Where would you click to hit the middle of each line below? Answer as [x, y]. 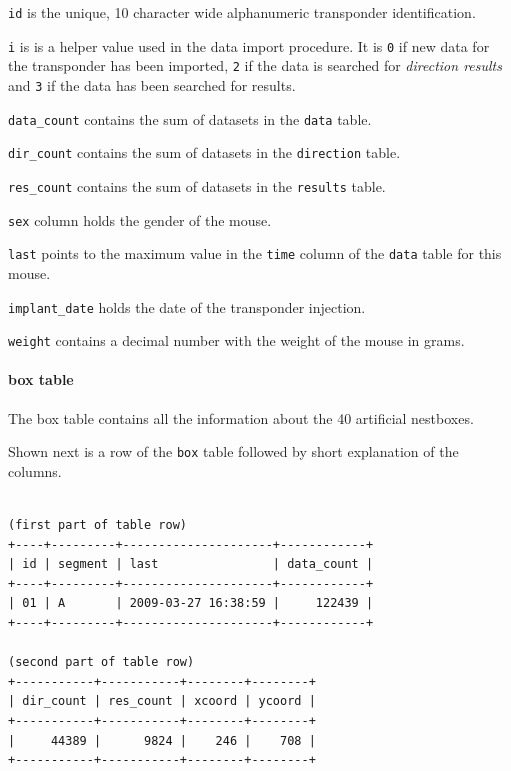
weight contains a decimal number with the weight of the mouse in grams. [236, 340]
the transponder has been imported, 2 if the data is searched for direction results [255, 65]
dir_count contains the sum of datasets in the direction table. [204, 152]
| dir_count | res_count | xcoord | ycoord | [162, 701]
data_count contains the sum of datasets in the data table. [190, 118]
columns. [35, 470]
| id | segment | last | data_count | [191, 564]
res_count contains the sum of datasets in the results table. [197, 185]
